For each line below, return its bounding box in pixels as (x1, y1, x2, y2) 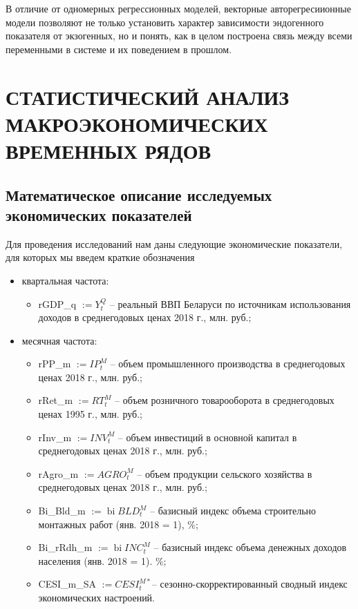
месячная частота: (21, 333, 97, 347)
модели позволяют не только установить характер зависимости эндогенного (6, 14, 324, 29)
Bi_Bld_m (38, 503, 86, 518)
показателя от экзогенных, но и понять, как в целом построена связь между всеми (6, 28, 352, 43)
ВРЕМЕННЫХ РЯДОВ (6, 136, 211, 164)
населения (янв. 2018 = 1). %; (38, 553, 167, 568)
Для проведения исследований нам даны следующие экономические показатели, (6, 236, 343, 251)
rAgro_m (38, 466, 79, 481)
